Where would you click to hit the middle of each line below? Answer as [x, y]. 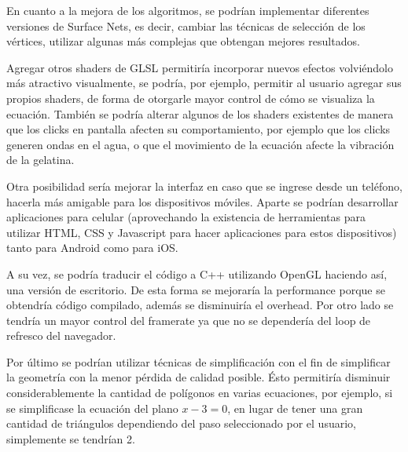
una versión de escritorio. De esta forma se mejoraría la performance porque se [196, 289]
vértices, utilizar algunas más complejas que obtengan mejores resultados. [183, 41]
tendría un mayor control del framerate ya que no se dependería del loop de [189, 320]
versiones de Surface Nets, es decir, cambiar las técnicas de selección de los [186, 26]
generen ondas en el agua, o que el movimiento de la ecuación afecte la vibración [200, 144]
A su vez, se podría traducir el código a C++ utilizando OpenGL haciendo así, [197, 273]
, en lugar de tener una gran [295, 408]
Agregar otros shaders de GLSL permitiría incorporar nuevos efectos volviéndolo [200, 67]
